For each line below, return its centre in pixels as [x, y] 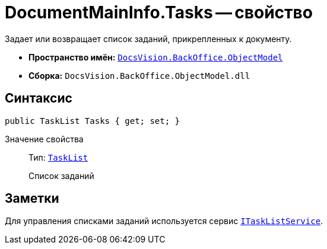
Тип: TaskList [58, 157]
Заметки [32, 199]
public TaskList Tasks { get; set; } [93, 121]
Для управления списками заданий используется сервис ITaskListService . [164, 221]
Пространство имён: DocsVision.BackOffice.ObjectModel [156, 57]
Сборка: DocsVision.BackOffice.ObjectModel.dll [139, 75]
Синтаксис [39, 98]
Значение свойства [44, 139]
